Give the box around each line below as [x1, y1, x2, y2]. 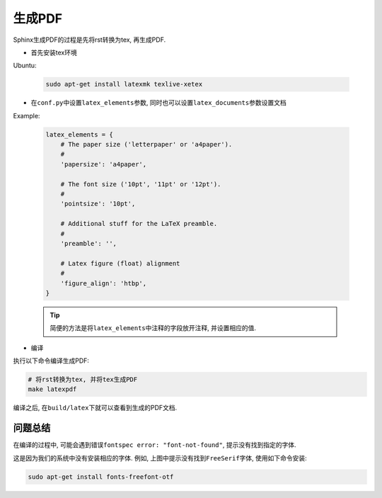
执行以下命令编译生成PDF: [13, 356, 90, 365]
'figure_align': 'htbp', [60, 279, 147, 287]
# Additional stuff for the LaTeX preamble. [60, 220, 218, 228]
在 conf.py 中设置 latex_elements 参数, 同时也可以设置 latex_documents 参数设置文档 [30, 98, 286, 107]
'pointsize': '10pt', [60, 200, 136, 208]
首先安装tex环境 [30, 48, 77, 57]
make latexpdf [28, 385, 77, 393]
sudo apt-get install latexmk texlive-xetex [45, 80, 203, 89]
